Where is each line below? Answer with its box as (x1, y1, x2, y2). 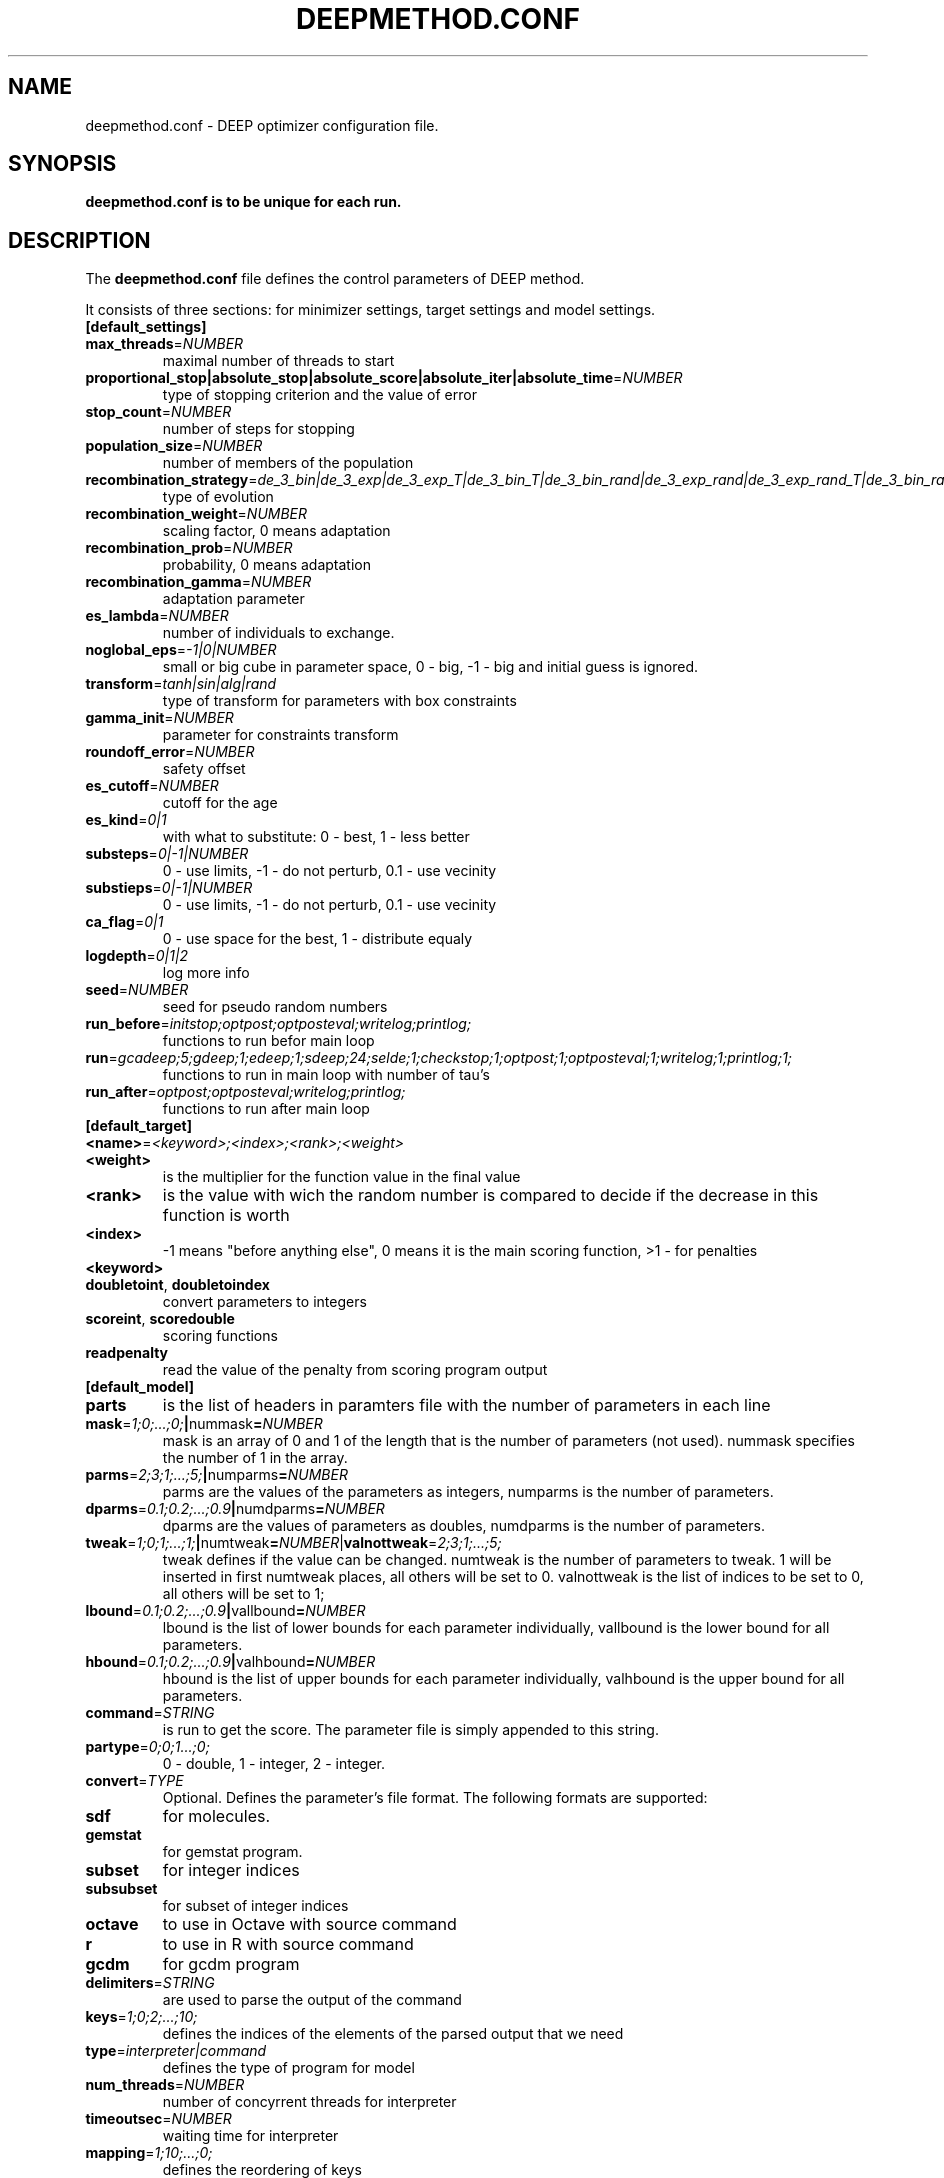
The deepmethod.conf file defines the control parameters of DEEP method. (85, 270, 585, 288)
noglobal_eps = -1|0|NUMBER (85, 641, 277, 659)
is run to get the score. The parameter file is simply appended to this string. (162, 1721, 659, 1739)
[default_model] (85, 1378, 195, 1396)
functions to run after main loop (162, 1100, 370, 1118)
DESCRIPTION (8, 227, 151, 253)
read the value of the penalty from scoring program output (162, 1361, 548, 1379)
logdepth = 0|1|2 (85, 947, 189, 965)
